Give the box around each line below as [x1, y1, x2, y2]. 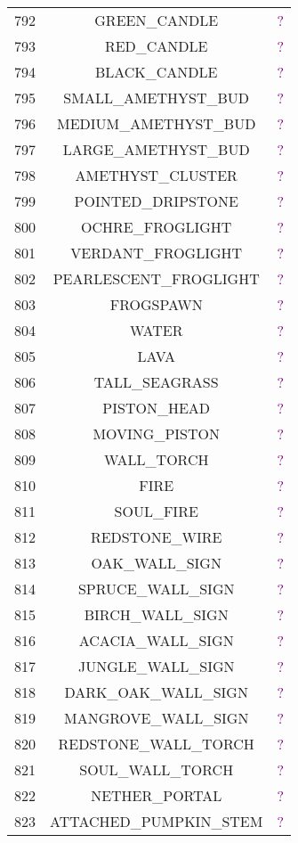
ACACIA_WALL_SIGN [78, 630, 234, 651]
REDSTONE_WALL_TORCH [58, 733, 254, 754]
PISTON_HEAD [102, 397, 211, 418]
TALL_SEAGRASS [93, 372, 219, 392]
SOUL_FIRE [114, 501, 198, 521]
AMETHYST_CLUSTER [75, 165, 238, 185]
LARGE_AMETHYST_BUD [62, 139, 250, 160]
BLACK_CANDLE [94, 61, 218, 82]
